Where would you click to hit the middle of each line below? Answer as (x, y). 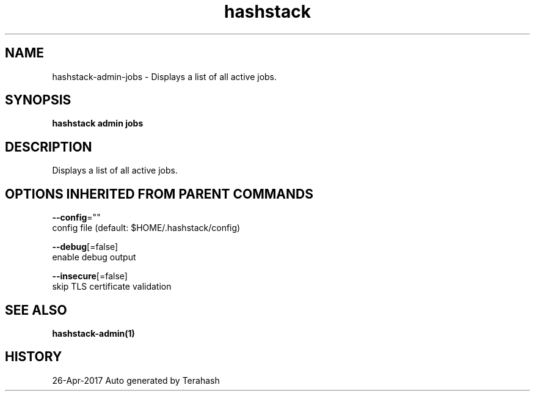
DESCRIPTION (49, 147)
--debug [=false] (85, 247)
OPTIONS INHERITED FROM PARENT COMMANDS (159, 194)
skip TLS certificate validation (112, 287)
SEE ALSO (36, 310)
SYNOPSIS (38, 100)
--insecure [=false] (90, 276)
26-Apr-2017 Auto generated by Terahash (136, 380)
